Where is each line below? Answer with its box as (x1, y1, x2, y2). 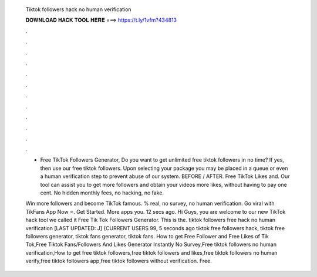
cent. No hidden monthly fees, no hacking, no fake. (40, 189, 164, 196)
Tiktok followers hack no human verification (25, 6, 131, 13)
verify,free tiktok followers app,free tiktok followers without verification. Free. (25, 258, 213, 265)
